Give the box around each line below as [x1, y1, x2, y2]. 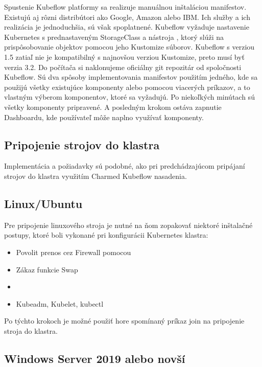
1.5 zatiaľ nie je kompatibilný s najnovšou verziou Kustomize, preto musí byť [4, 51, 245, 62]
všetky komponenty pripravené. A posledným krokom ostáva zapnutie [4, 101, 222, 112]
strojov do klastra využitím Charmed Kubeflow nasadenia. [4, 170, 187, 181]
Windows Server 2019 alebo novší [4, 350, 185, 366]
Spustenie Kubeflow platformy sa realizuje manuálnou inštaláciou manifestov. [4, 2, 247, 12]
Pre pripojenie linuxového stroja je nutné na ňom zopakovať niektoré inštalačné [4, 219, 253, 230]
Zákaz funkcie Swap [16, 264, 78, 274]
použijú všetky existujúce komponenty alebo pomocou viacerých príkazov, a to [4, 81, 250, 92]
